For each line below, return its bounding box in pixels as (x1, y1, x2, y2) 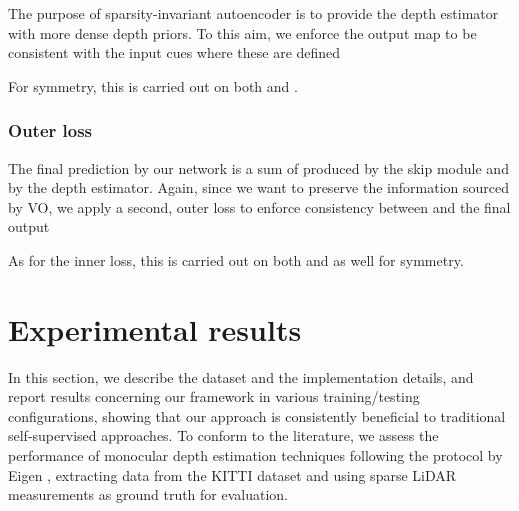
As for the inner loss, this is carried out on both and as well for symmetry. (8, 249, 464, 270)
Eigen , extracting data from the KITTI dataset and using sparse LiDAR (8, 464, 457, 485)
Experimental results (8, 308, 302, 349)
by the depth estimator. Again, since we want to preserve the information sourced (8, 177, 509, 198)
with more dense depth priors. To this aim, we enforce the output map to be (8, 22, 477, 43)
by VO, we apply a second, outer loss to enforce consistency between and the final (8, 196, 511, 217)
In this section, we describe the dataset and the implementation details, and (8, 366, 474, 387)
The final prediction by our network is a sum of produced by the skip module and (8, 157, 509, 178)
